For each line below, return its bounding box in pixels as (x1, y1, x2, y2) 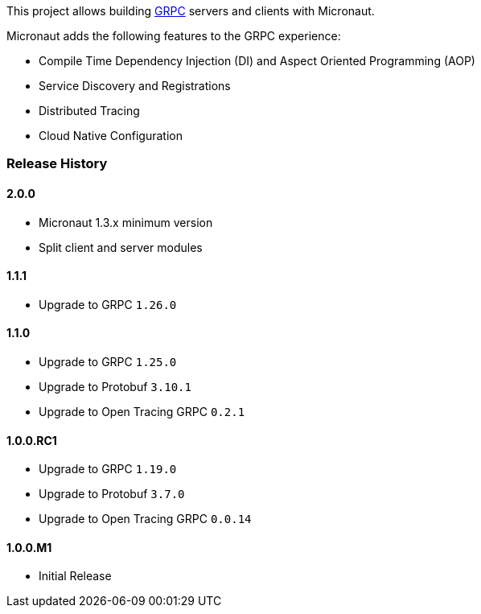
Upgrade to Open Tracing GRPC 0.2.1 (39, 405, 245, 419)
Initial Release (39, 569, 112, 583)
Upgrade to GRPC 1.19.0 (39, 462, 177, 476)
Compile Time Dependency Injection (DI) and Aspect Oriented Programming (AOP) (39, 54, 475, 68)
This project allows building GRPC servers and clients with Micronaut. (6, 4, 375, 18)
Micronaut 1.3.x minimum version (39, 215, 213, 229)
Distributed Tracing (39, 104, 140, 117)
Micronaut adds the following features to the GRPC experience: (6, 29, 341, 43)
